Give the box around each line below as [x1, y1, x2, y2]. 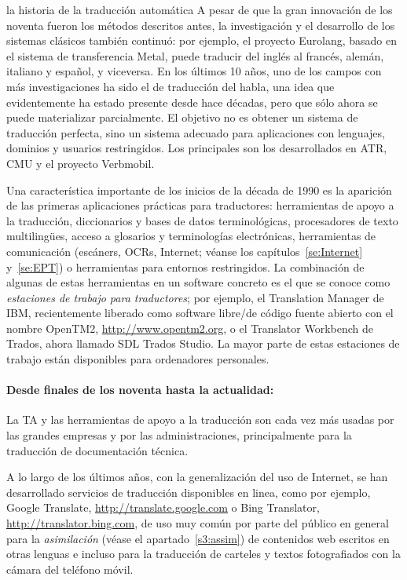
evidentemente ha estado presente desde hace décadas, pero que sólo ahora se [6, 93, 378, 110]
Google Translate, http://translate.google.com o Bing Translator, [6, 499, 320, 516]
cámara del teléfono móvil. [6, 560, 134, 577]
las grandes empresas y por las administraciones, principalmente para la [6, 427, 352, 443]
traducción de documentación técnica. [6, 442, 189, 458]
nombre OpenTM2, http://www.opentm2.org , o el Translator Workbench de [6, 319, 373, 336]
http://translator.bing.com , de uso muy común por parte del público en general [6, 515, 389, 531]
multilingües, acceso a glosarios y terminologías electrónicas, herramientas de [6, 228, 376, 244]
